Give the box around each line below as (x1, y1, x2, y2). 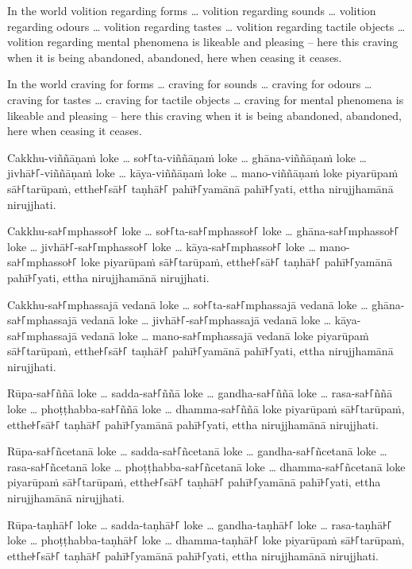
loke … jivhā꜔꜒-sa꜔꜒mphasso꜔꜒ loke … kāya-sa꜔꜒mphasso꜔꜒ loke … (7, 238, 316, 254)
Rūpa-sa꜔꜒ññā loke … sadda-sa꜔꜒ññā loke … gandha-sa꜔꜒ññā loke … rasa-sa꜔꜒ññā (7, 385, 393, 401)
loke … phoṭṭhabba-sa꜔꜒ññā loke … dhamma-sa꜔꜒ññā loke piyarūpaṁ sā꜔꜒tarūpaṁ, (7, 401, 405, 417)
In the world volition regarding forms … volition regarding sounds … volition (7, 2, 376, 18)
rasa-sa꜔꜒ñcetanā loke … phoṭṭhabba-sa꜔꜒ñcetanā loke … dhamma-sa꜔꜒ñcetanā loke (7, 458, 406, 474)
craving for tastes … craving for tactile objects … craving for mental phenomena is (7, 91, 404, 107)
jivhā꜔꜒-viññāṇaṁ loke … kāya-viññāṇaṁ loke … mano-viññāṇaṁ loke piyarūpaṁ (7, 165, 399, 181)
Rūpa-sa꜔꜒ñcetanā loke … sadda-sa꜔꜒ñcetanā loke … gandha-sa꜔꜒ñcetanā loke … (7, 443, 387, 459)
